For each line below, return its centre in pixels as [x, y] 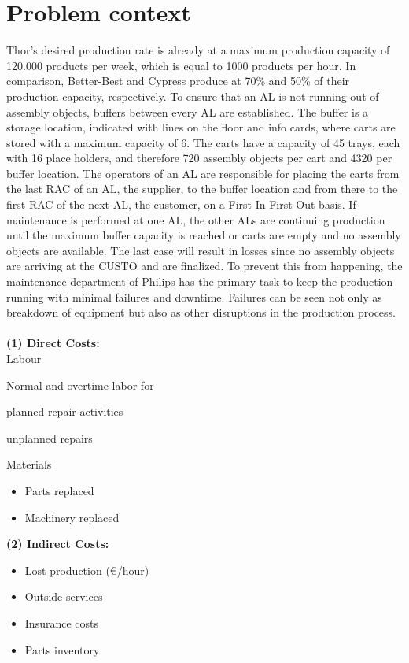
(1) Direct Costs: [53, 343]
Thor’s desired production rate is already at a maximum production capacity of [198, 50]
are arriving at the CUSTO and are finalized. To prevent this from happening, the [204, 266]
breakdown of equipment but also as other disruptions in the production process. [201, 312]
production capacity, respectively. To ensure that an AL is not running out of [193, 96]
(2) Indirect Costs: [58, 544]
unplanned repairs [50, 437]
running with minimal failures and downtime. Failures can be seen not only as [194, 296]
